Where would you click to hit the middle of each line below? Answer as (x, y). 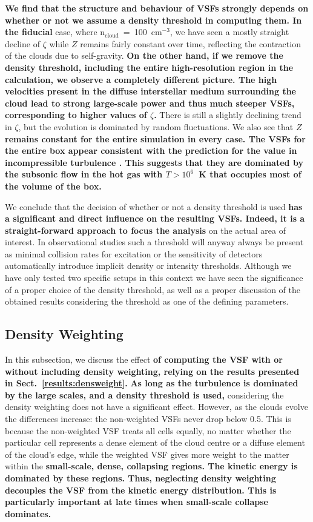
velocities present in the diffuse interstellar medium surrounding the (150, 91)
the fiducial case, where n (55, 32)
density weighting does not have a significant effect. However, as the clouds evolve (156, 407)
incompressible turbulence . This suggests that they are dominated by (154, 162)
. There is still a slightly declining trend (228, 115)
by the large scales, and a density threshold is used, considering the (144, 395)
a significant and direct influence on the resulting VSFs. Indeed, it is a (155, 218)
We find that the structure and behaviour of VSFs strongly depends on (157, 8)
